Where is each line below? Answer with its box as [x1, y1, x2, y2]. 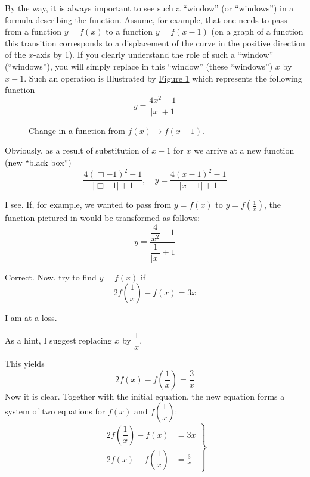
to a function [106, 25, 153, 38]
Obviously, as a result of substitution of [5, 144, 149, 157]
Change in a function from [29, 124, 125, 136]
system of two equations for [5, 405, 106, 417]
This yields [5, 357, 45, 370]
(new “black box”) [5, 156, 72, 169]
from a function [5, 25, 61, 38]
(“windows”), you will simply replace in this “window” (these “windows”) [5, 60, 273, 72]
